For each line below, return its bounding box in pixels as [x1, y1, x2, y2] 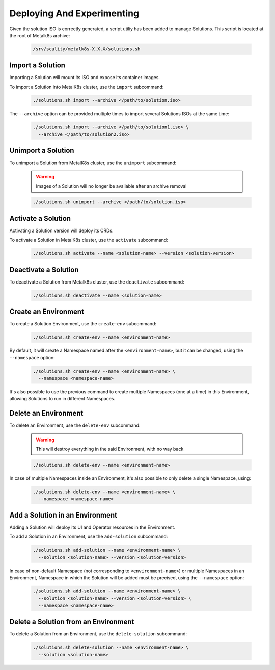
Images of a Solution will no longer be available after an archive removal [36, 183, 187, 189]
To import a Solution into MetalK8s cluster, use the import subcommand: [9, 84, 164, 90]
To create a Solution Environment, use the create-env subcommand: [9, 321, 156, 327]
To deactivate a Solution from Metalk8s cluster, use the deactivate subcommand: [9, 278, 184, 285]
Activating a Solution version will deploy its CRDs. [9, 227, 114, 234]
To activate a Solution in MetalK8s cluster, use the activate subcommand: [9, 237, 168, 243]
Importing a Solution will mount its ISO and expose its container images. [9, 74, 160, 81]
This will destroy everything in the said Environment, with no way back [36, 446, 184, 452]
